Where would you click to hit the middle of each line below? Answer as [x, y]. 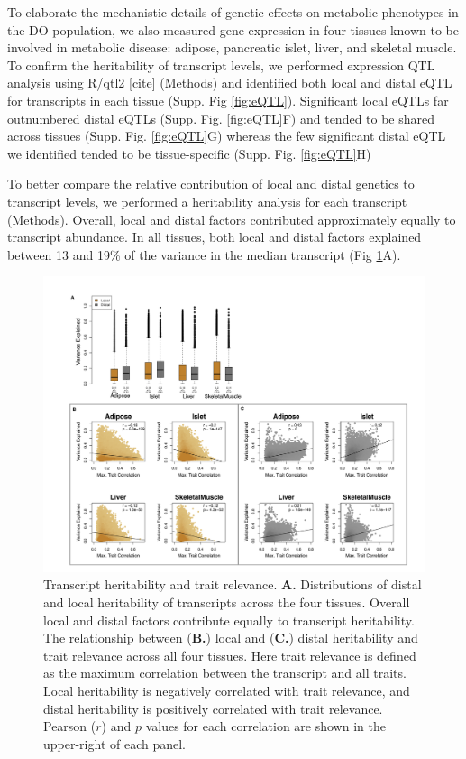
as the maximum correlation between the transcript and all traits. [225, 673]
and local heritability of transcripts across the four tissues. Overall [227, 602]
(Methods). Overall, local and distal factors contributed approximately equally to [232, 219]
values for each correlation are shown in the [265, 726]
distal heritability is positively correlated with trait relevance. [213, 708]
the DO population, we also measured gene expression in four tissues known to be [233, 29]
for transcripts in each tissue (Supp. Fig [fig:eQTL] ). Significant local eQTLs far [228, 100]
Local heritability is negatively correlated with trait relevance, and [227, 690]
